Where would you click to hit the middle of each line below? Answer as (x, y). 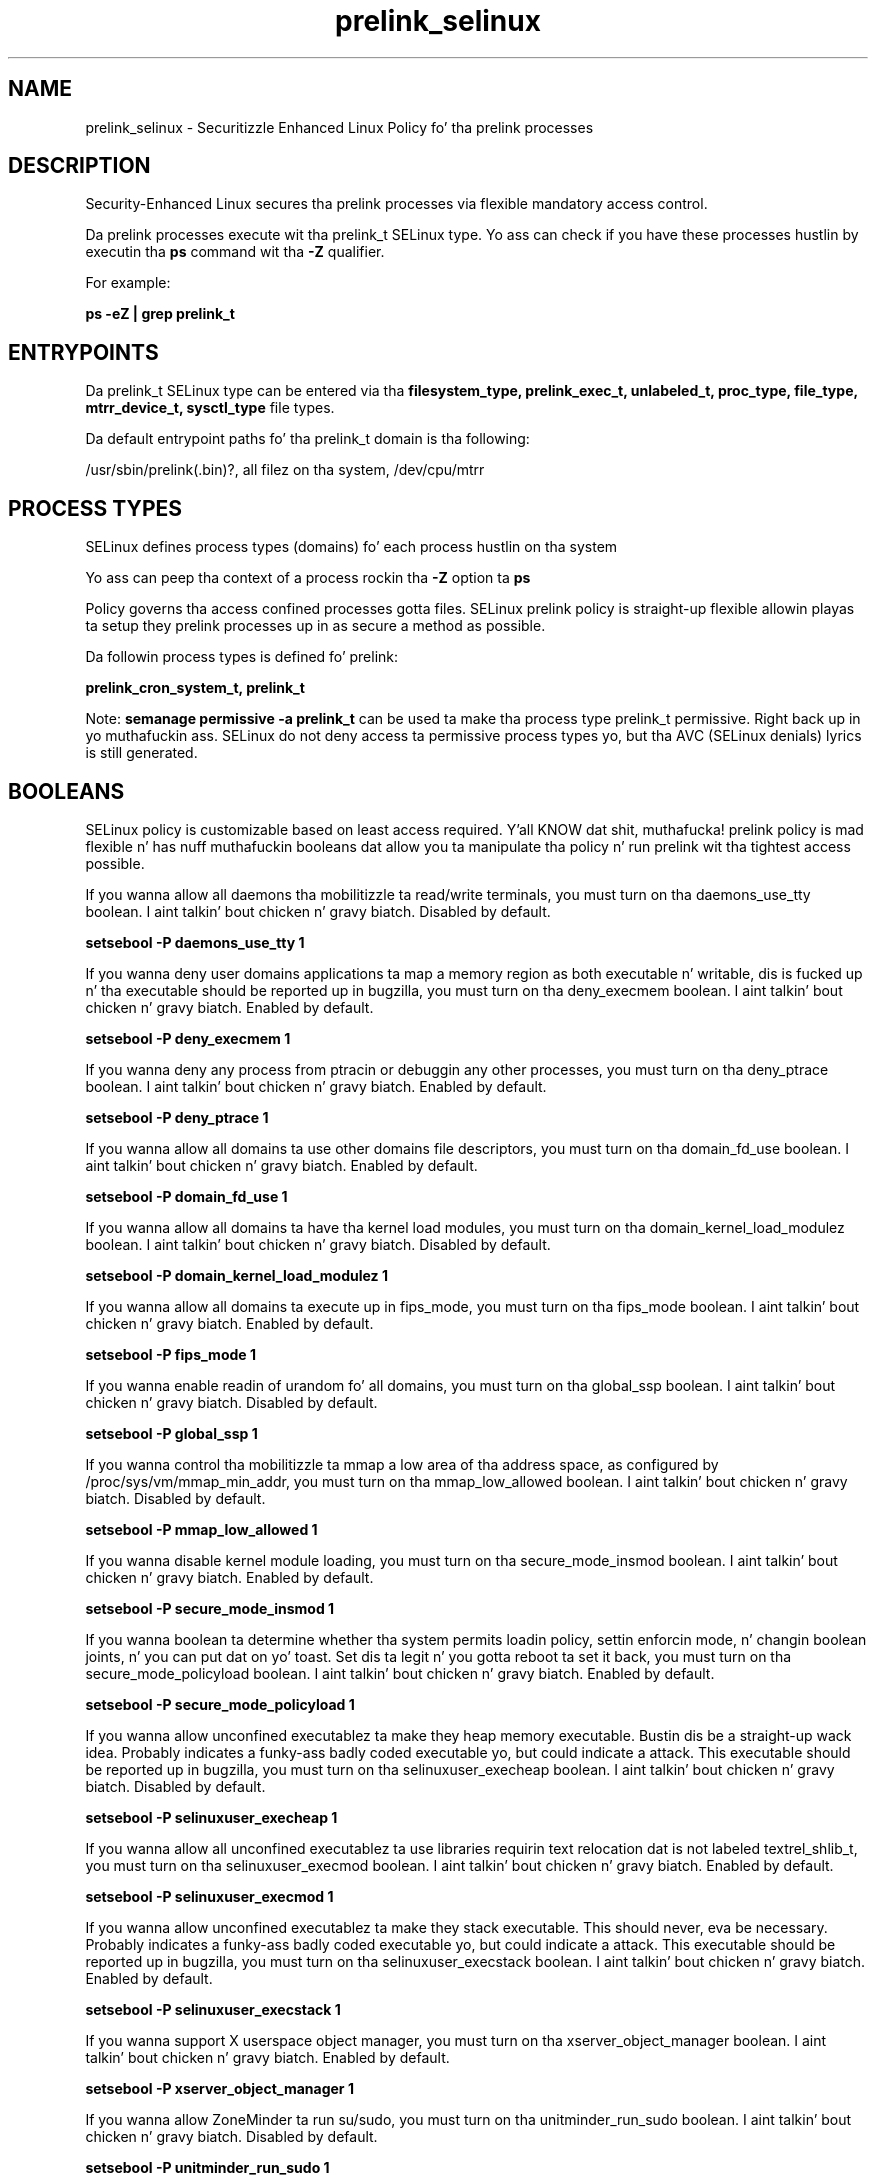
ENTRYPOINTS (83, 352)
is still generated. (141, 753)
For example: (128, 283)
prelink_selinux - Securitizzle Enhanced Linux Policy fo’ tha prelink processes (339, 127)
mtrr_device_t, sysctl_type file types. (210, 408)
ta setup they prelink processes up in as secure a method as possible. (315, 626)
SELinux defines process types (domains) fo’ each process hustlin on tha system (351, 547)
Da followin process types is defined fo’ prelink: (242, 657)
